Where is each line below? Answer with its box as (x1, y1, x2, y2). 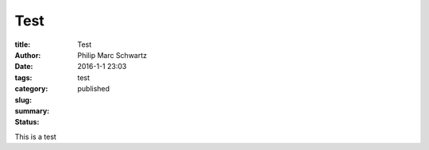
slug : (14, 95, 32, 105)
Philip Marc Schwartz (77, 50, 147, 60)
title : (14, 40, 31, 49)
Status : (14, 117, 40, 127)
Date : (14, 62, 33, 71)
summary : (14, 106, 50, 115)
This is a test (14, 132, 57, 141)
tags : (14, 72, 33, 83)
